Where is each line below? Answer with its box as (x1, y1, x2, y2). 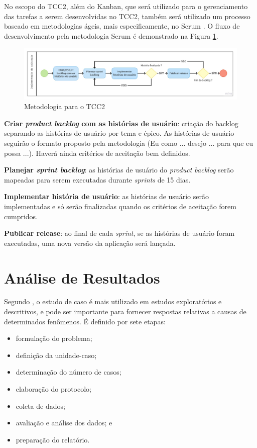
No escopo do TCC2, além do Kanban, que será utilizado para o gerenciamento (4, 1, 248, 11)
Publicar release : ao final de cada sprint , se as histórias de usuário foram (4, 228, 235, 238)
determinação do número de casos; (16, 367, 121, 377)
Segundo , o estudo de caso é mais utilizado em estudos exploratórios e (4, 296, 222, 307)
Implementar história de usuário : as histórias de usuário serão (4, 191, 209, 202)
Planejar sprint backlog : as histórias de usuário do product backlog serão (4, 164, 234, 175)
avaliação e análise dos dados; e (16, 417, 112, 428)
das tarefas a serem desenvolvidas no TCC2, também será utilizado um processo (4, 11, 250, 21)
